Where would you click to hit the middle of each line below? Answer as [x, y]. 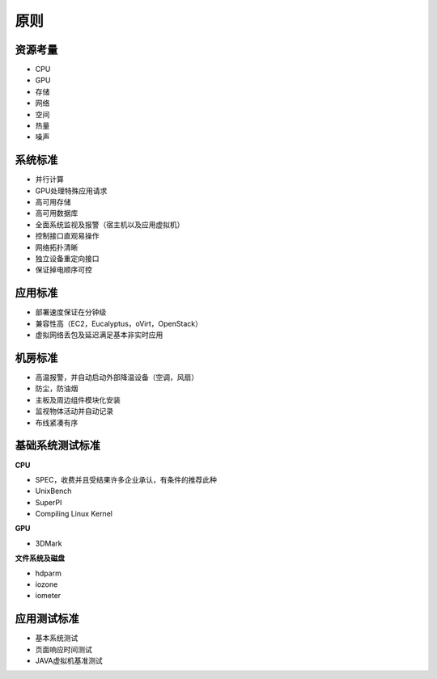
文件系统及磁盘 [40, 559]
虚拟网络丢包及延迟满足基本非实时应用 [99, 335]
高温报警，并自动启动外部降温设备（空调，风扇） [117, 377]
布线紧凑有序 [57, 422]
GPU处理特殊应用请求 [71, 191]
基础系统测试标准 [57, 446]
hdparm [49, 573]
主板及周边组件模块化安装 [78, 399]
